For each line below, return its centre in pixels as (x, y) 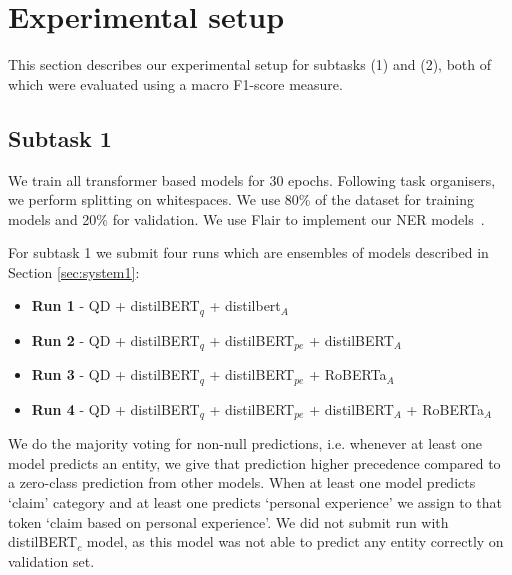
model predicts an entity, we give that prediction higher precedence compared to (254, 462)
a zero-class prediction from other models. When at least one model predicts (242, 482)
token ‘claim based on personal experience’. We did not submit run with (228, 521)
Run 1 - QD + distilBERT (115, 305)
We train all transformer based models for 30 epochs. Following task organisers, (252, 179)
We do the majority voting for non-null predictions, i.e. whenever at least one (245, 443)
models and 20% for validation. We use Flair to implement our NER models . (246, 218)
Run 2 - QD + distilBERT (115, 339)
